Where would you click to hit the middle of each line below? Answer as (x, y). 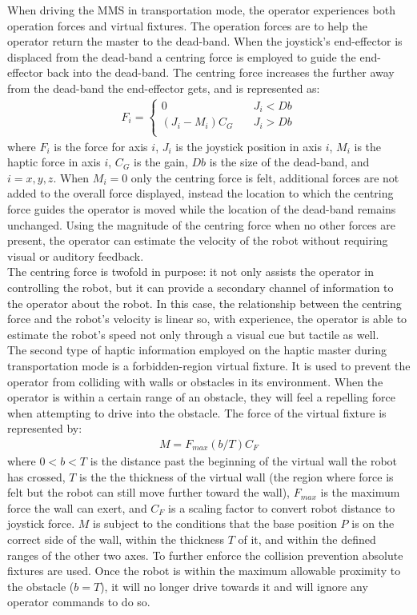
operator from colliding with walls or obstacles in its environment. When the (195, 381)
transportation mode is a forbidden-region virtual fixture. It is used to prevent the (209, 365)
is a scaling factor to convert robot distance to (282, 507)
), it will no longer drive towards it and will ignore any (234, 586)
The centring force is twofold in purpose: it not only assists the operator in (190, 272)
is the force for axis (101, 146)
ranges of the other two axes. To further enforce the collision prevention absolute (205, 555)
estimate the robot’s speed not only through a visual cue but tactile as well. (193, 334)
